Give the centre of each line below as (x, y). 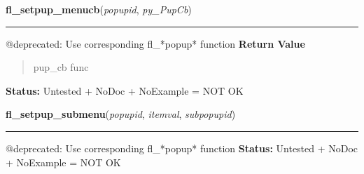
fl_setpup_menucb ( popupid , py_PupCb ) (99, 9)
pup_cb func (61, 67)
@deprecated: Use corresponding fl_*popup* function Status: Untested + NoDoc (182, 148)
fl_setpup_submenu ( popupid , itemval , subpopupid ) (121, 114)
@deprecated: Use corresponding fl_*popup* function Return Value (155, 43)
